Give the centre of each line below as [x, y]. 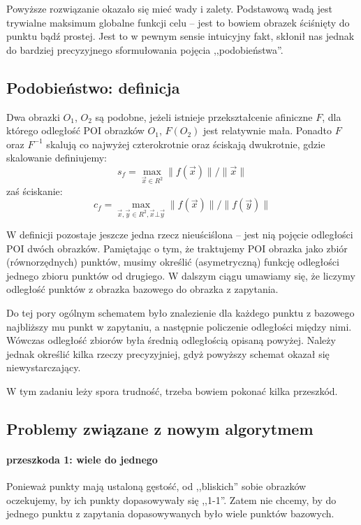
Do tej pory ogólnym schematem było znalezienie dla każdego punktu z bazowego [180, 313]
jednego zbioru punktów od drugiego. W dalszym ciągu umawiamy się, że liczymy [181, 275]
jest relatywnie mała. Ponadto [267, 130]
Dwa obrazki [33, 116]
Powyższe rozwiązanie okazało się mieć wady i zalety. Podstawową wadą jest [169, 8]
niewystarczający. [44, 367]
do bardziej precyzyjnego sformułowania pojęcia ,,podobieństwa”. [145, 49]
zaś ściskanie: [35, 190]
